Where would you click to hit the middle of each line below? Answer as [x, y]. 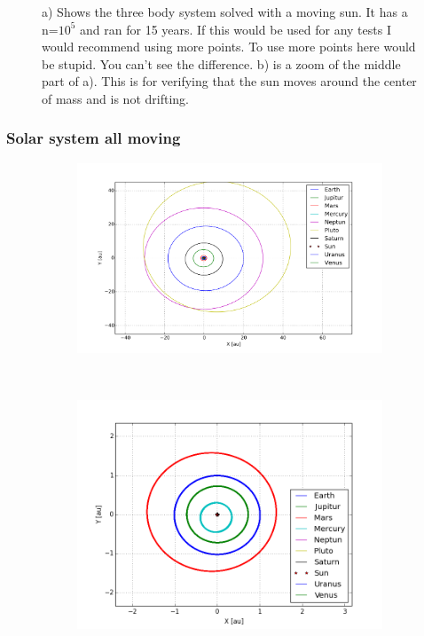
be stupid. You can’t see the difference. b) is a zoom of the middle [221, 63]
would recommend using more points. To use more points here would [229, 47]
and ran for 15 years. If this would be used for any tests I [236, 29]
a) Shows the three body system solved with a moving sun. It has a [225, 12]
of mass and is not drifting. [115, 98]
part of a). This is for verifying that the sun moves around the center [229, 81]
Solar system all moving [94, 138]
